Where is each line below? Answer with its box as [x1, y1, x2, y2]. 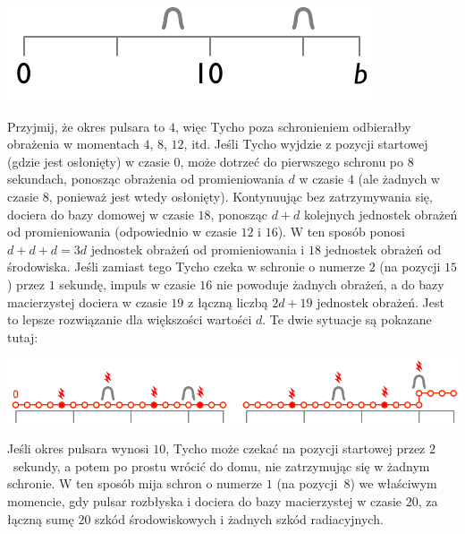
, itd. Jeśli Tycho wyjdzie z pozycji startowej [183, 134, 428, 153]
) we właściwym [350, 474, 437, 493]
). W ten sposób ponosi [277, 222, 405, 241]
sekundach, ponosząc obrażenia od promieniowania [7, 169, 284, 188]
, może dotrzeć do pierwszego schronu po [180, 151, 404, 170]
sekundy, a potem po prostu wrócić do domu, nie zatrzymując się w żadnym [13, 456, 430, 475]
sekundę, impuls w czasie [59, 274, 196, 293]
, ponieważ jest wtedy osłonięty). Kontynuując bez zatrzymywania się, [48, 186, 433, 205]
